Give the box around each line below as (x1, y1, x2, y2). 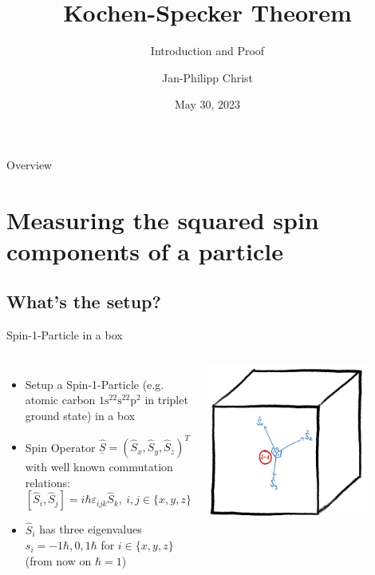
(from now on (25, 552, 92, 569)
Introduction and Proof (150, 42, 265, 59)
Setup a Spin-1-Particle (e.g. (25, 375, 164, 392)
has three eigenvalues (39, 521, 142, 537)
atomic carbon (25, 391, 96, 408)
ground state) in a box (25, 407, 136, 424)
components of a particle (6, 234, 284, 267)
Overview (6, 156, 53, 172)
